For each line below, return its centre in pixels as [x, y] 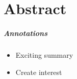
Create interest [39, 72]
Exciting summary [44, 54]
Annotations [26, 33]
